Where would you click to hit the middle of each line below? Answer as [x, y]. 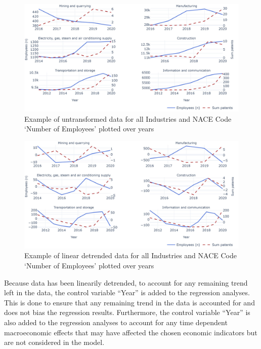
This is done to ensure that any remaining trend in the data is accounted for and [129, 302]
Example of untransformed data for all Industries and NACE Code [128, 118]
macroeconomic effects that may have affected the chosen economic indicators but [131, 332]
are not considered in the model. [54, 342]
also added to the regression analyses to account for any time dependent [116, 322]
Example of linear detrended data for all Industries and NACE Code [130, 255]
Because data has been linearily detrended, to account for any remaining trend [126, 282]
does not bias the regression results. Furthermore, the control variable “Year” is [127, 312]
